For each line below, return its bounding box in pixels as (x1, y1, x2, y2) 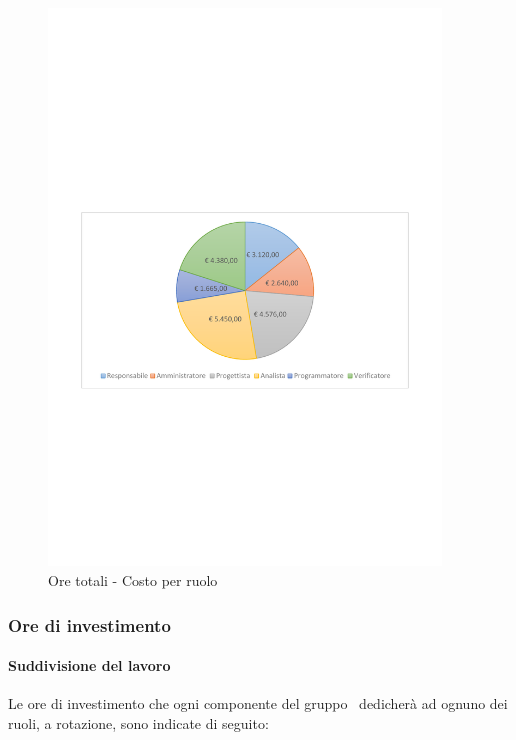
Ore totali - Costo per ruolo (48, 570, 218, 591)
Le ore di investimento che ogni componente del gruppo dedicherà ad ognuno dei (8, 693, 508, 714)
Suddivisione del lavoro (8, 655, 171, 676)
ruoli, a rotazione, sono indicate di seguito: (8, 712, 269, 733)
